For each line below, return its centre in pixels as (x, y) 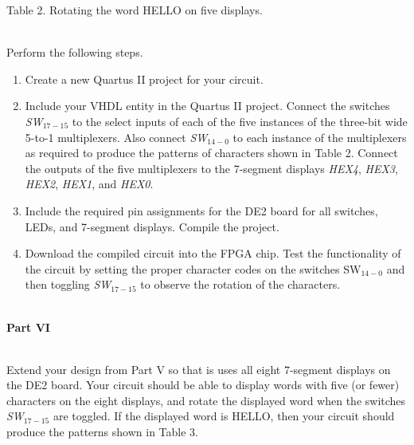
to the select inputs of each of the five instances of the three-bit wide (240, 121)
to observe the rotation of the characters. (240, 284)
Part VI (28, 327)
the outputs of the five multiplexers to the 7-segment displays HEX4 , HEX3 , (211, 168)
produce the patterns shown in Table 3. (102, 432)
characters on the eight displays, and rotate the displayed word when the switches (206, 400)
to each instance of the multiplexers (320, 137)
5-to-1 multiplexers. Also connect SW (116, 137)
